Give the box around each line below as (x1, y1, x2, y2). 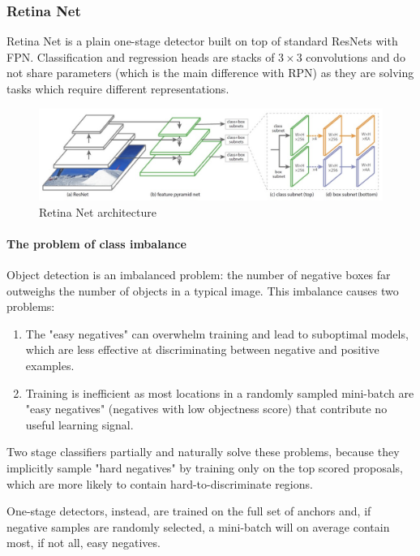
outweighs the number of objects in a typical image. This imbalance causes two (6, 282, 399, 299)
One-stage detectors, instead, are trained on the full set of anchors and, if (6, 502, 371, 519)
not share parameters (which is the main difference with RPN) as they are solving (6, 64, 414, 81)
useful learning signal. (25, 416, 134, 433)
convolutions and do (306, 48, 405, 65)
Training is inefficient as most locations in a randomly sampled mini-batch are (25, 384, 414, 401)
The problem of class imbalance (6, 235, 186, 252)
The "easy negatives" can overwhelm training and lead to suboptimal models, (25, 325, 409, 342)
